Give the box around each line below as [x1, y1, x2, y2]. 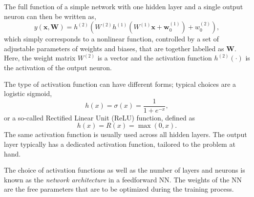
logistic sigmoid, [4, 88, 52, 98]
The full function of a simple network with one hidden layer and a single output [4, 1, 243, 11]
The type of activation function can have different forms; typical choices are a [4, 79, 236, 89]
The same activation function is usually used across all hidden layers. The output [4, 129, 247, 139]
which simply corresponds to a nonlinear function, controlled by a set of [4, 34, 219, 44]
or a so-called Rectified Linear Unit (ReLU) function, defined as [4, 112, 195, 122]
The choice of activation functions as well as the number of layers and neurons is [4, 165, 245, 175]
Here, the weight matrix [4, 53, 76, 63]
